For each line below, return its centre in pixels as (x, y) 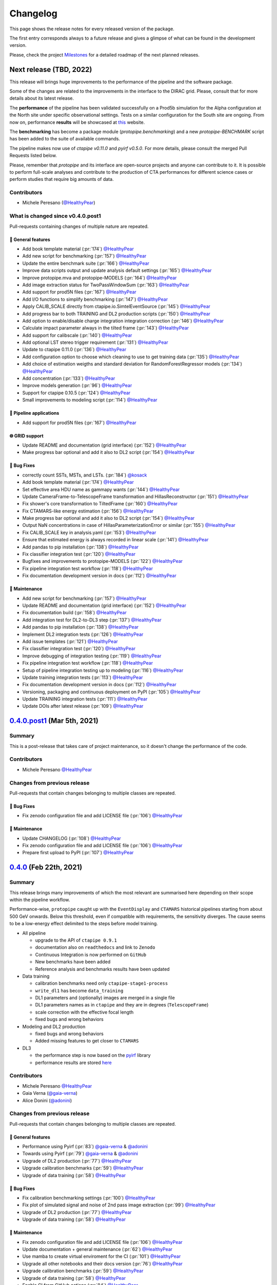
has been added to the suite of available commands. (65, 139)
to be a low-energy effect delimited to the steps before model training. (84, 924)
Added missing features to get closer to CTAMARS (87, 1041)
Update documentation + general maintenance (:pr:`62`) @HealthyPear (97, 1249)
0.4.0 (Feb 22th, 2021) (46, 867)
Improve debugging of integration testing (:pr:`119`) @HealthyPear (92, 656)
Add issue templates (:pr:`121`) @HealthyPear (70, 641)
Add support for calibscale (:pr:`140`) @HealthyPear (77, 335)
